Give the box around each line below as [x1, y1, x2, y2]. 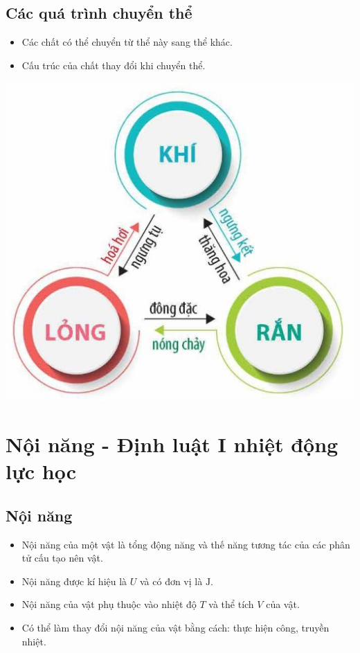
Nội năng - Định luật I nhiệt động [6, 430, 339, 458]
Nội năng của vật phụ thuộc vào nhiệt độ [21, 597, 197, 611]
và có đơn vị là [139, 573, 203, 588]
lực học [6, 457, 76, 485]
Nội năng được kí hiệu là [21, 573, 127, 588]
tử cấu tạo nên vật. [21, 551, 103, 565]
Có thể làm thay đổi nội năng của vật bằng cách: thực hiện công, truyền [21, 620, 330, 634]
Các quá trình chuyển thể [6, 2, 192, 24]
